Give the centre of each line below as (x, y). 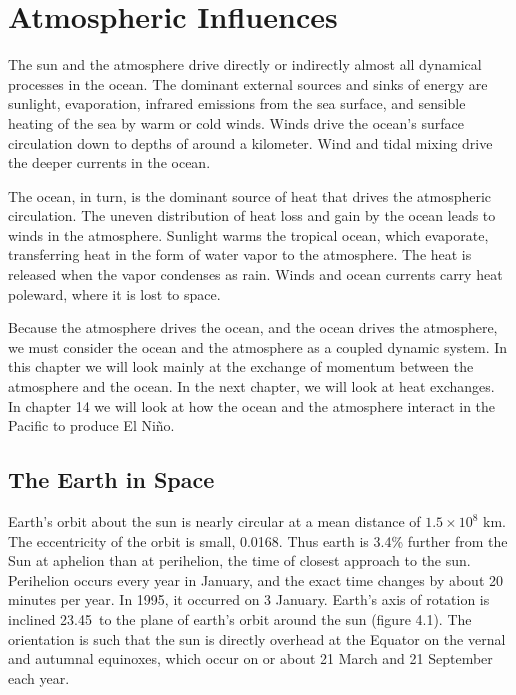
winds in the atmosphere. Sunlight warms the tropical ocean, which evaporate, (248, 234)
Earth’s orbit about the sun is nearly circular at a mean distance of (214, 521)
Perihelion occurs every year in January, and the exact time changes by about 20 (256, 579)
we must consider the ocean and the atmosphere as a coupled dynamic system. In (258, 346)
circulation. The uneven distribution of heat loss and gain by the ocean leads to (252, 215)
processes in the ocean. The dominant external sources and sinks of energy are (248, 83)
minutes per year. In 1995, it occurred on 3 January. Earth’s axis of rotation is (249, 599)
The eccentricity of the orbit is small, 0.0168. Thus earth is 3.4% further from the (258, 540)
